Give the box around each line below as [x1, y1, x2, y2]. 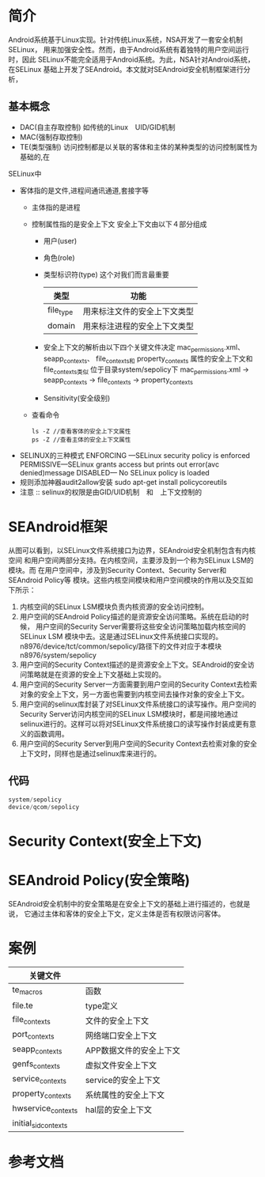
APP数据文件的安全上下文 [85, 1045, 180, 1056]
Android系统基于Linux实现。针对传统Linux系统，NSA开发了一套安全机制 [8, 35, 244, 44]
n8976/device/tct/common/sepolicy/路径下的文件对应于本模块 [19, 641, 222, 651]
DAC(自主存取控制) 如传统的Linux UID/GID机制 [19, 122, 176, 131]
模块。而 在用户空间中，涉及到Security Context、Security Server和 [8, 565, 227, 574]
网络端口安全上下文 [85, 1030, 157, 1041]
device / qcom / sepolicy [8, 803, 80, 811]
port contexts [12, 1028, 55, 1041]
